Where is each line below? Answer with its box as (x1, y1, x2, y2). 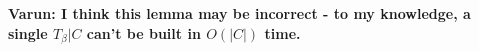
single (8, 22, 48, 43)
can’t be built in (86, 22, 201, 43)
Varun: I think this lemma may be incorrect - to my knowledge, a (8, 3, 471, 23)
